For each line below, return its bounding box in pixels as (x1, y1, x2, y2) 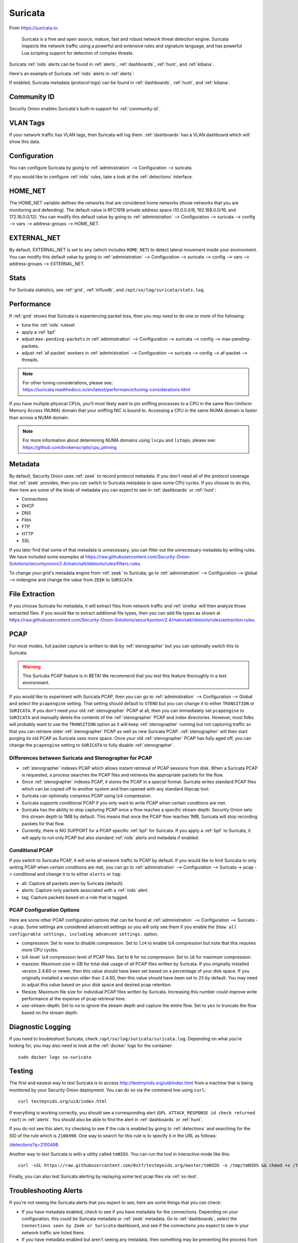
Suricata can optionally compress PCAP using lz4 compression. (21, 793, 152, 799)
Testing (9, 1067, 33, 1075)
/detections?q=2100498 (9, 1142, 59, 1148)
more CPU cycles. (21, 947, 59, 953)
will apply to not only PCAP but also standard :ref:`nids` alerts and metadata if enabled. (21, 834, 200, 840)
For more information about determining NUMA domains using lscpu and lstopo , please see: (22, 438, 216, 444)
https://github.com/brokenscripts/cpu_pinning (22, 444, 117, 450)
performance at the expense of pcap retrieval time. (21, 996, 126, 1002)
